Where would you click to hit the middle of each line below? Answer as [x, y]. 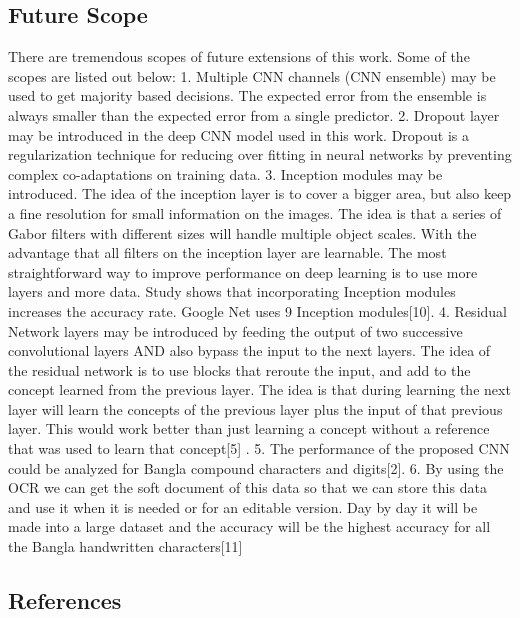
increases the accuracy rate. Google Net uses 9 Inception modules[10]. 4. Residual [257, 310]
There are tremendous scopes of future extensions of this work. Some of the [239, 56]
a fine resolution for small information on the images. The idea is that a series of [255, 212]
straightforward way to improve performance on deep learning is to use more [243, 271]
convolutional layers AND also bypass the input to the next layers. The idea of [249, 350]
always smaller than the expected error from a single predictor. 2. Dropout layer [254, 114]
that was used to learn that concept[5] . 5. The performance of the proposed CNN [259, 448]
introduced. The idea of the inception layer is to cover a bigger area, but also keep [260, 193]
